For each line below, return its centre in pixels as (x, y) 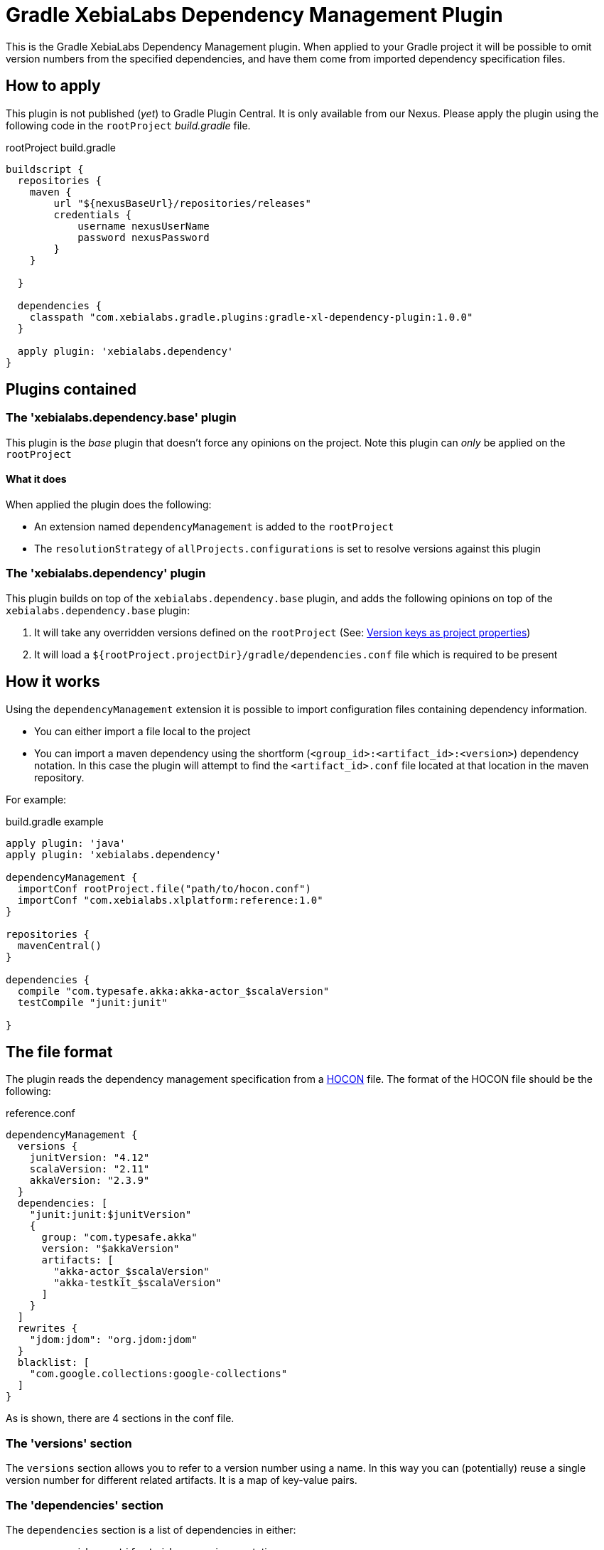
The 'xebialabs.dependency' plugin (106, 573)
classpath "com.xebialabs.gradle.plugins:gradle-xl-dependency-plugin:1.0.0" (251, 317)
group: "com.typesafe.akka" (119, 1238)
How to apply (53, 86)
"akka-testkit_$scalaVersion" (137, 1283)
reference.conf (41, 1113)
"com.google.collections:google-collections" (158, 1374)
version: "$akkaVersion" (110, 1249)
